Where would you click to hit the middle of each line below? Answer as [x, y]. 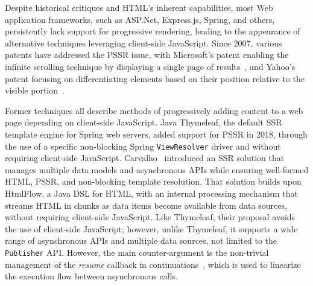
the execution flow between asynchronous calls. [91, 276]
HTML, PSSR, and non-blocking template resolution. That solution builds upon [153, 181]
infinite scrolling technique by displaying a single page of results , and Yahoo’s [150, 66]
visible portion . [35, 90]
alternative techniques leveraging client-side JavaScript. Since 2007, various [144, 43]
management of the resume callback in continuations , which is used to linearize [153, 264]
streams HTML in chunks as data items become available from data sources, [146, 205]
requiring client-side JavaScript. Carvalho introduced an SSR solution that [145, 158]
